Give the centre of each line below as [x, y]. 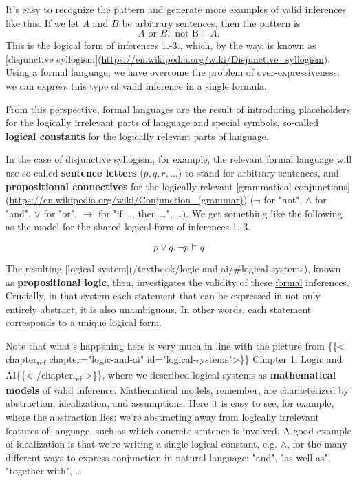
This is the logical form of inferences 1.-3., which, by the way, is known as [161, 45]
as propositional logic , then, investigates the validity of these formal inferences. [177, 282]
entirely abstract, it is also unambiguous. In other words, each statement [159, 309]
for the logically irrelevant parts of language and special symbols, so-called [162, 122]
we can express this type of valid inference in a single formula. [136, 85]
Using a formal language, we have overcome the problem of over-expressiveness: [173, 72]
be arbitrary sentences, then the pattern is [211, 22]
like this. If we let [43, 22]
